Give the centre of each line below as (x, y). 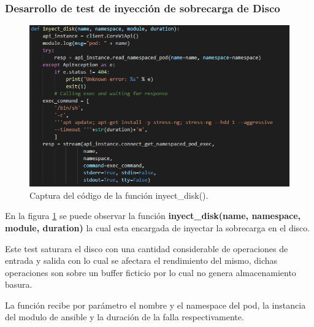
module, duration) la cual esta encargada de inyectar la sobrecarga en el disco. (158, 227)
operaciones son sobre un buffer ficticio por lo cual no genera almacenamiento (151, 272)
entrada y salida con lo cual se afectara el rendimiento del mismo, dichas (141, 260)
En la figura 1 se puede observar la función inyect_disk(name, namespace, (153, 216)
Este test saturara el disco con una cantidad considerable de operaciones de (147, 248)
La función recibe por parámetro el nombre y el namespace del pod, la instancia (155, 305)
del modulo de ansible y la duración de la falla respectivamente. (124, 317)
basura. (19, 284)
